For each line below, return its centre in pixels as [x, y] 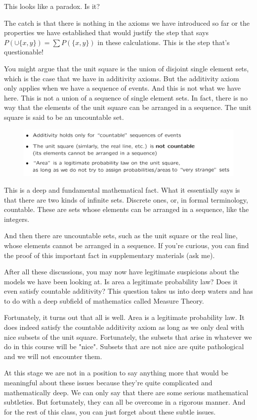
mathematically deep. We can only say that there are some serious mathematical [126, 392]
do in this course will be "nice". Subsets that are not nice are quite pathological [124, 346]
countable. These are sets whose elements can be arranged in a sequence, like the [127, 209]
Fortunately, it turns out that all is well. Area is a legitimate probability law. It [124, 317]
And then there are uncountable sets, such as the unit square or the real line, [121, 236]
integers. [17, 219]
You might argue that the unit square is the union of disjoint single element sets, [127, 68]
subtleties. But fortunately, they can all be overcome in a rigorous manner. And [125, 402]
